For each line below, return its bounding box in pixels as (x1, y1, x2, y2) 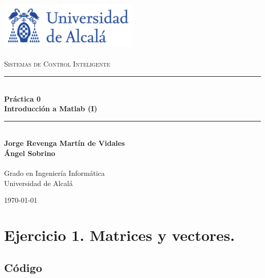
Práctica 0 (4, 93, 41, 104)
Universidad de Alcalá (4, 177, 73, 188)
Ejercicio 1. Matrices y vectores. (4, 225, 235, 245)
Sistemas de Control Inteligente (4, 58, 111, 69)
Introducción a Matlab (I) (4, 103, 97, 114)
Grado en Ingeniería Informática (4, 168, 105, 178)
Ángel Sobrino (4, 147, 56, 158)
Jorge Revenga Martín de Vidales (4, 138, 125, 148)
